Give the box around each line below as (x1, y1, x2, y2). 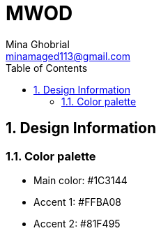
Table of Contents (6, 61, 88, 74)
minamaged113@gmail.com (6, 50, 130, 62)
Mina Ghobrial (6, 38, 70, 50)
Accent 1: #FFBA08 (33, 195, 121, 208)
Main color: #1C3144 (33, 174, 128, 186)
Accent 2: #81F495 (33, 217, 121, 230)
